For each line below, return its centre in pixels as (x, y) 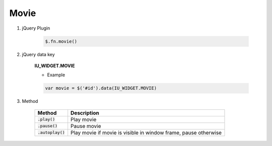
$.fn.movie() (61, 41)
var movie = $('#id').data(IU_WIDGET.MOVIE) (101, 88)
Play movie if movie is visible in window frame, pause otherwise (146, 132)
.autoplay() (51, 133)
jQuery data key (38, 54)
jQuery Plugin (36, 28)
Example (56, 75)
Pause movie (86, 126)
